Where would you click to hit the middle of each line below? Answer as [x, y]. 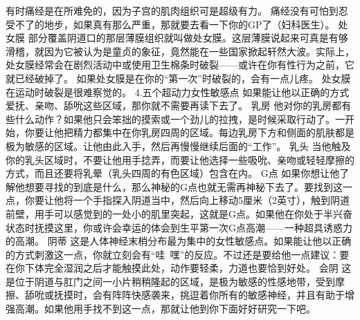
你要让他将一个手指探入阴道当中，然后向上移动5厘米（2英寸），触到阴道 [187, 200]
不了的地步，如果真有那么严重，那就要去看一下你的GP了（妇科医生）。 [175, 24]
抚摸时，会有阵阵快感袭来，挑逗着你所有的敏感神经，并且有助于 [199, 295]
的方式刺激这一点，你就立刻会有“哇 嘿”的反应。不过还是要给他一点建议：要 [178, 254]
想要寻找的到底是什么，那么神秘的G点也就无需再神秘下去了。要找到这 [183, 186]
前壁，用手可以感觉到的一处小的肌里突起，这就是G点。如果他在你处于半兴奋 [179, 213]
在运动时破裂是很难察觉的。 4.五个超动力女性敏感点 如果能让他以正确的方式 [178, 92]
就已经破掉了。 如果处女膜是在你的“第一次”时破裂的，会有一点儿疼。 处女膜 [178, 78]
